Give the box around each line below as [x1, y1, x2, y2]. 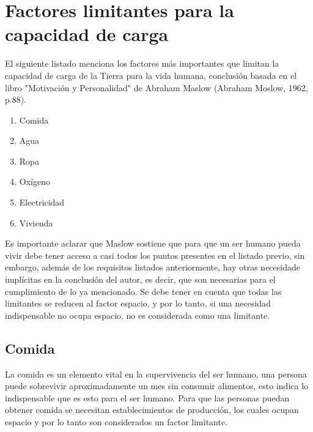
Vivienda [19, 216, 53, 229]
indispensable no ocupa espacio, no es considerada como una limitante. [5, 308, 270, 321]
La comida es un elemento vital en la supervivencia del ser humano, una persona [5, 367, 307, 380]
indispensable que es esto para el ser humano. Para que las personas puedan [5, 391, 290, 404]
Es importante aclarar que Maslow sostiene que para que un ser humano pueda [5, 237, 301, 250]
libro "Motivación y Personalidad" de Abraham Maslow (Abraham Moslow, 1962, [5, 81, 308, 94]
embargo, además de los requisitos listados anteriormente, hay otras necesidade [5, 261, 300, 274]
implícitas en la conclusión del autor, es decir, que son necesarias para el [5, 273, 276, 286]
